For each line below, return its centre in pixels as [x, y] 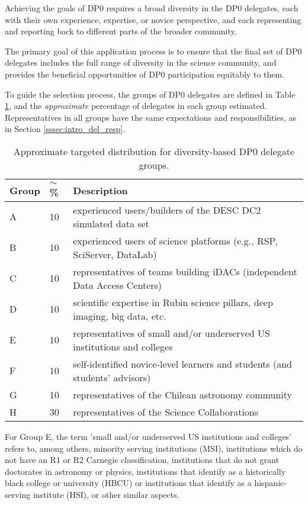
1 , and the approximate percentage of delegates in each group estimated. [136, 106]
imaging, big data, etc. [120, 316]
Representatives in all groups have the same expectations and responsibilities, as [151, 117]
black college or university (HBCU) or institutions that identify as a [128, 483]
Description [100, 190]
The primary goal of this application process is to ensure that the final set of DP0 [153, 51]
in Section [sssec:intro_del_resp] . [65, 129]
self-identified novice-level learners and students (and [183, 364]
